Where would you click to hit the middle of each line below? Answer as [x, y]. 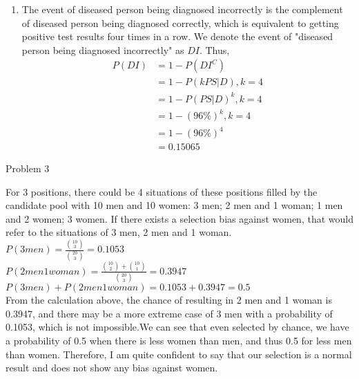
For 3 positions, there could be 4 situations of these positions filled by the [162, 191]
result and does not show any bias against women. [112, 368]
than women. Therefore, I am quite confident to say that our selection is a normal [179, 354]
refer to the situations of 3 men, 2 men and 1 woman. [119, 232]
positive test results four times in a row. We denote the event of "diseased [177, 36]
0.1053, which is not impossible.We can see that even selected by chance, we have [177, 327]
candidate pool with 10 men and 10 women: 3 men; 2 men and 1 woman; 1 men [174, 205]
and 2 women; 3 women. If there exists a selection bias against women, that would [179, 218]
